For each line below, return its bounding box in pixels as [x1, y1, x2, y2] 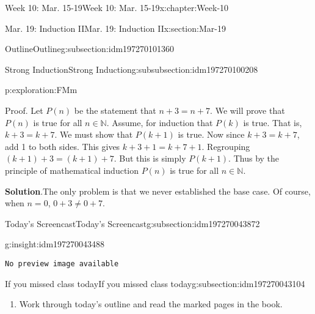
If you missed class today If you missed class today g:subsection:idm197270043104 [5, 277, 305, 290]
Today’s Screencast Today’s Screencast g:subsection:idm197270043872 [5, 217, 260, 230]
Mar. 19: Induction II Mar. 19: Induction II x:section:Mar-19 [5, 21, 226, 34]
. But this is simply [114, 152, 186, 165]
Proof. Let [5, 103, 43, 116]
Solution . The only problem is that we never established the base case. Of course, [5, 184, 311, 197]
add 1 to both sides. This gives [5, 140, 120, 152]
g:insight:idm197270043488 [5, 237, 105, 250]
